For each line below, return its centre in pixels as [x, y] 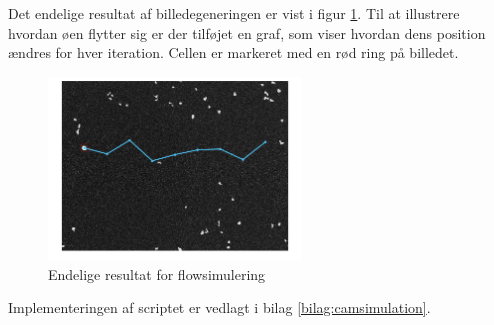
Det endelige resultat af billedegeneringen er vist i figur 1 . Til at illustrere [234, 13]
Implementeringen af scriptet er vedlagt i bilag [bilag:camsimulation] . [219, 307]
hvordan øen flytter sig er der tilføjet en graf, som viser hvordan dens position [247, 32]
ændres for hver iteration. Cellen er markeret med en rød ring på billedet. [233, 52]
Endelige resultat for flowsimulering [157, 273]
